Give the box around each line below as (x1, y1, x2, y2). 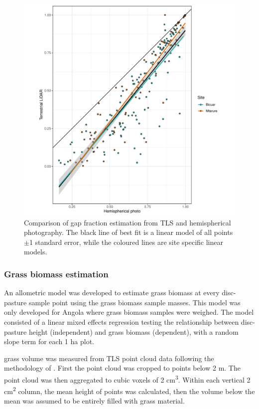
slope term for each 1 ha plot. (4, 336, 94, 347)
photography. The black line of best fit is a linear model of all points (24, 227, 233, 237)
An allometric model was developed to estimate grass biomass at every (4, 287, 220, 298)
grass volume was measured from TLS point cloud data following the (4, 353, 214, 363)
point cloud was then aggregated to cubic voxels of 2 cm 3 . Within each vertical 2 (4, 373, 251, 385)
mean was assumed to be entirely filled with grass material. (4, 396, 185, 406)
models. (24, 246, 47, 257)
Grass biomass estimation (4, 267, 109, 280)
